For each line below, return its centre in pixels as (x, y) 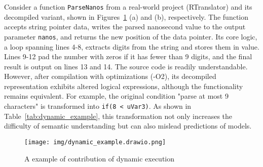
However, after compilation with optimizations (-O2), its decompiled (110, 76)
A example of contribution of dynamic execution (100, 158)
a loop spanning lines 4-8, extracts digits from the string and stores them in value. (132, 46)
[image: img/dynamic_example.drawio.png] (95, 142)
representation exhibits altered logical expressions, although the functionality (124, 86)
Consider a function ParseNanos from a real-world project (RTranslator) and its (128, 7)
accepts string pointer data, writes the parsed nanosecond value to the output (125, 27)
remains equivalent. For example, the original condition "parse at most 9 (116, 96)
